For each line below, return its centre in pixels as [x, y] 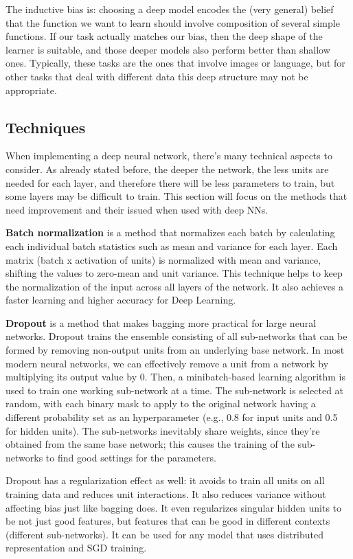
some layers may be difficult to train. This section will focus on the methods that [176, 196]
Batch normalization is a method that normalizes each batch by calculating [170, 232]
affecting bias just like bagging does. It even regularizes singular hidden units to [174, 507]
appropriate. [31, 90]
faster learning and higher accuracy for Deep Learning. [121, 300]
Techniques [46, 127]
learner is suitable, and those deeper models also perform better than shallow [168, 49]
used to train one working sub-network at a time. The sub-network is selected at [175, 390]
